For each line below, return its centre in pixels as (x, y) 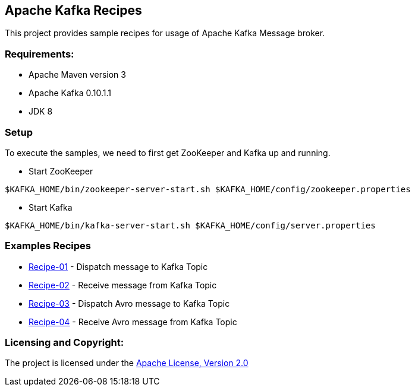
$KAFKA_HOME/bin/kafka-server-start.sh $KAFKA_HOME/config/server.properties (190, 225)
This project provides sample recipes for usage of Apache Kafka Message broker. (165, 33)
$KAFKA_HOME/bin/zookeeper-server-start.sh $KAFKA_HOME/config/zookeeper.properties (208, 189)
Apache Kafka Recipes (73, 10)
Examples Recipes (48, 246)
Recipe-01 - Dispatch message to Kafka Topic (118, 266)
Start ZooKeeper (61, 171)
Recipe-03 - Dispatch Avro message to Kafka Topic (129, 303)
